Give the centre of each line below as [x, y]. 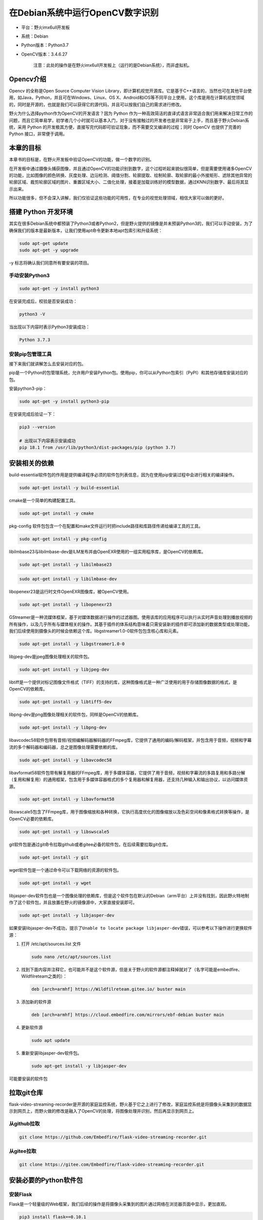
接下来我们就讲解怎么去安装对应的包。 [47, 364]
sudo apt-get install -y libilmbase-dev [68, 579]
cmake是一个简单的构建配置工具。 [43, 500]
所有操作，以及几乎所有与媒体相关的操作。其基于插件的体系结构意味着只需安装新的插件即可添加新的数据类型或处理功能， [131, 624]
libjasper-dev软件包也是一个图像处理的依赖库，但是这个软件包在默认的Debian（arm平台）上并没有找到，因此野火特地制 [129, 895]
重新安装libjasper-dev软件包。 [52, 1053]
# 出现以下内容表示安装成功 [47, 441]
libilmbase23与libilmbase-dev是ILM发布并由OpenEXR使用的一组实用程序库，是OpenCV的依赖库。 [107, 551]
